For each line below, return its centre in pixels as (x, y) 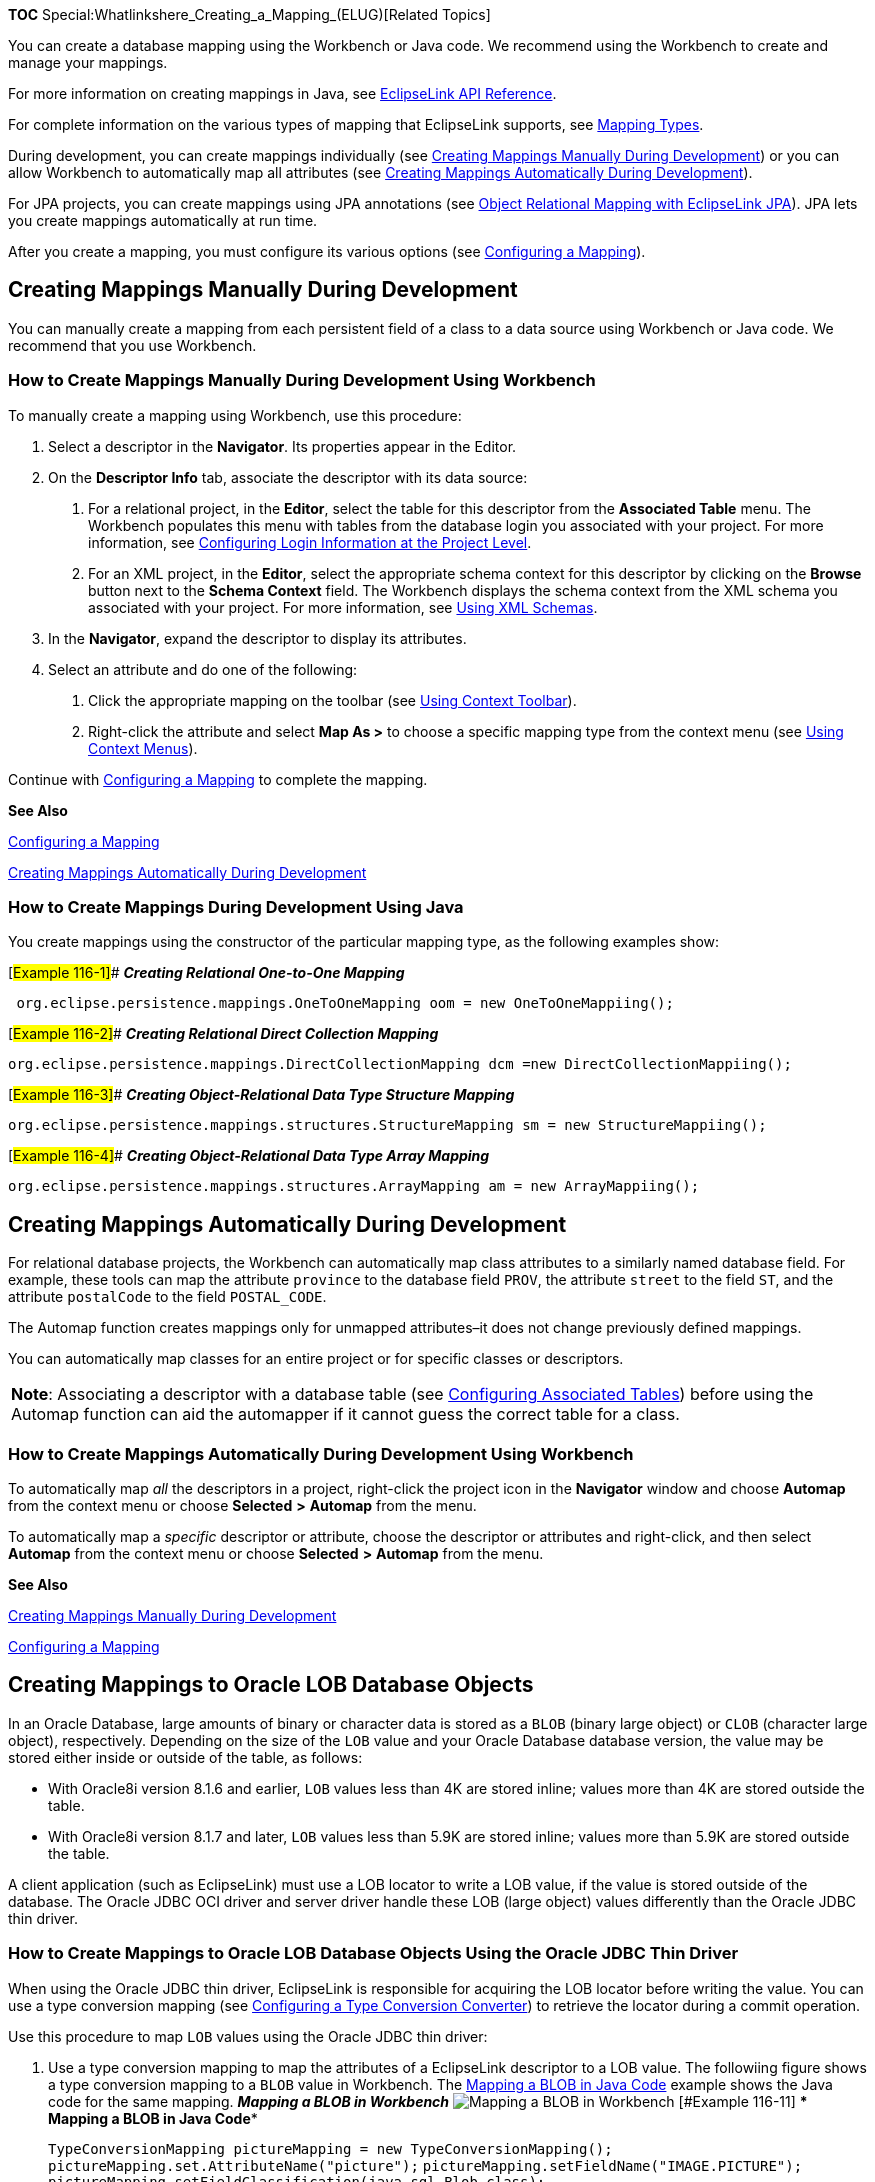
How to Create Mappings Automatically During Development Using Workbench (321, 1453)
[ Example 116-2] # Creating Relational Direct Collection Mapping (223, 1034)
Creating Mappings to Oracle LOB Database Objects (271, 1685)
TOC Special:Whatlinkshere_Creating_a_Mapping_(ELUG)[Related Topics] (249, 14)
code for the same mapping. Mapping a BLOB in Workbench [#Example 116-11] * (428, 2101)
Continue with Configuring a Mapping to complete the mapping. (218, 779)
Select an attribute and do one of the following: (203, 669)
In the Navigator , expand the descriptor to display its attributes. (257, 638)
